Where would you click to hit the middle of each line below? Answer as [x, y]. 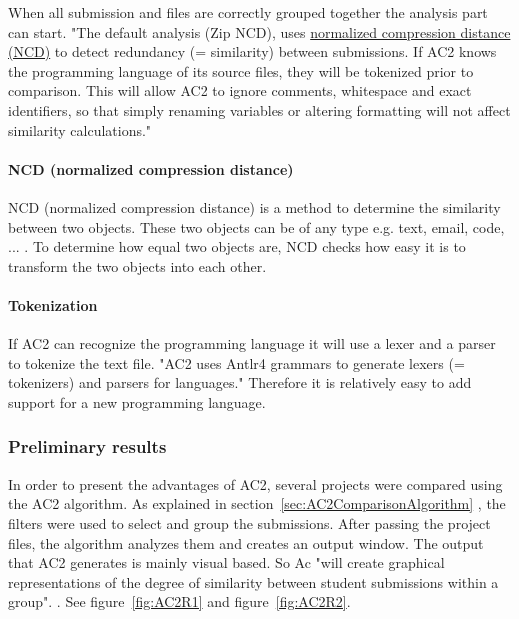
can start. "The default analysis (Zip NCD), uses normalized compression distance [259, 31]
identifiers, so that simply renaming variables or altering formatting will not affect [259, 109]
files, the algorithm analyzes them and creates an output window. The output [246, 542]
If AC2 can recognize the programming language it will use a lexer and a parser [252, 343]
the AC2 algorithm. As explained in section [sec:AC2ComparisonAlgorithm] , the [257, 503]
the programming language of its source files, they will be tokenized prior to [241, 70]
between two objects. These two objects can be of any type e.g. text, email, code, [256, 226]
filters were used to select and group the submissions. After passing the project [249, 522]
